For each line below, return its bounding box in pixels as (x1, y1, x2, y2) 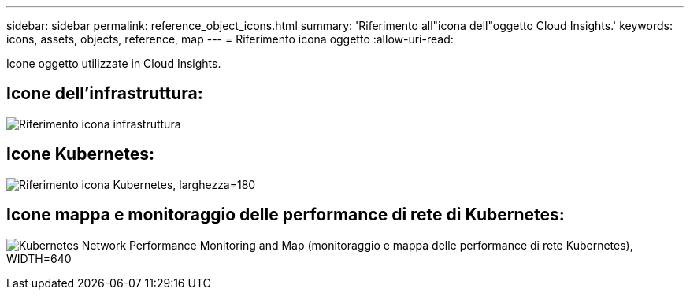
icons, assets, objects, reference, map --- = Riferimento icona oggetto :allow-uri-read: (6, 32, 454, 46)
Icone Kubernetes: (6, 144, 154, 165)
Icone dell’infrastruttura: (6, 83, 203, 104)
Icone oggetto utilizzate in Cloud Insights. (6, 57, 221, 70)
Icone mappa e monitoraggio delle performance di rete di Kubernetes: (6, 205, 565, 225)
